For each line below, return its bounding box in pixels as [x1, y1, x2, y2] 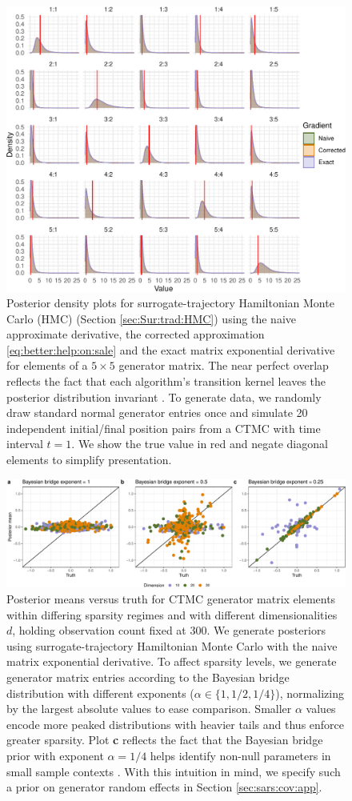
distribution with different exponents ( [6, 684, 194, 701]
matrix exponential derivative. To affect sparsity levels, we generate [6, 653, 337, 670]
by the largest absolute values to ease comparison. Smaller [6, 700, 292, 717]
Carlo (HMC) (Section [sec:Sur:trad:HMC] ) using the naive [6, 310, 296, 326]
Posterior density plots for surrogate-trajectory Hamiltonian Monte [6, 294, 334, 311]
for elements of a [6, 357, 88, 374]
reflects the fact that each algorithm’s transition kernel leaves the [6, 373, 326, 390]
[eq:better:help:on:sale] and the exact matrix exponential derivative [6, 341, 335, 358]
